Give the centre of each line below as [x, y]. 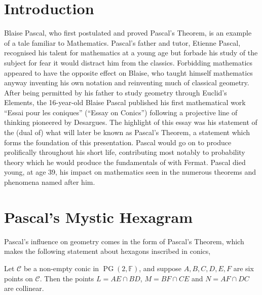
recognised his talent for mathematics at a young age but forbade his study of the [131, 53]
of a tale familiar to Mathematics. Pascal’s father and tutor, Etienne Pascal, [122, 42]
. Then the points [67, 278]
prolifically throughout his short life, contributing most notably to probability [125, 152]
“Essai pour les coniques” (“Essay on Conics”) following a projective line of [121, 112]
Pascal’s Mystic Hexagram [98, 217]
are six [244, 268]
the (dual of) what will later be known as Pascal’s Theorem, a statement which [127, 132]
